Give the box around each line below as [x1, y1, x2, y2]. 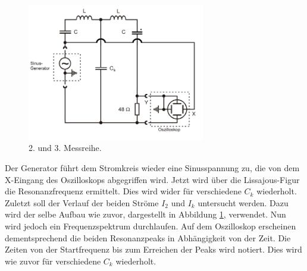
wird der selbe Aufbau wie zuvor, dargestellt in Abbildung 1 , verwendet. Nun [5, 208, 286, 220]
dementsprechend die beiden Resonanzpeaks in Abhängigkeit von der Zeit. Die [5, 231, 291, 244]
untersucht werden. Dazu [198, 196, 289, 209]
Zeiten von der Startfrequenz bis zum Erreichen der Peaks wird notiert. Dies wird [5, 243, 302, 256]
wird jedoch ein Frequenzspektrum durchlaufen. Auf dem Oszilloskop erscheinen [5, 219, 296, 232]
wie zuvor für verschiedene [5, 254, 101, 267]
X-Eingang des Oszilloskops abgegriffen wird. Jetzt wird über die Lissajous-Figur [5, 173, 300, 185]
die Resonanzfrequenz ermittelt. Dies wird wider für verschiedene [5, 185, 242, 197]
